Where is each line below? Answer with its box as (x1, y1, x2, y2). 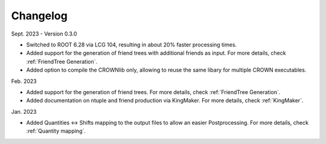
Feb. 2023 (11, 77, 37, 84)
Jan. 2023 (11, 108, 37, 115)
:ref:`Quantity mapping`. (26, 127, 86, 135)
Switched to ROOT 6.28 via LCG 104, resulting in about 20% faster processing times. (26, 41, 237, 48)
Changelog (11, 9, 68, 22)
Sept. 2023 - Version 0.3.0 (11, 30, 77, 37)
